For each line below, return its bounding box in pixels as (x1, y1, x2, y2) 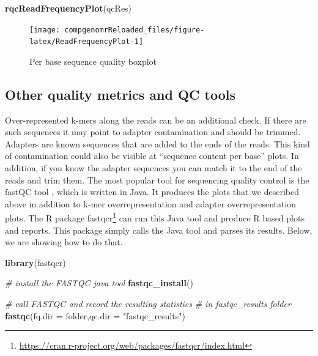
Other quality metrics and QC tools (5, 84, 236, 103)
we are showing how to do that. (5, 235, 123, 248)
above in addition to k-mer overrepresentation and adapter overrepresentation (5, 197, 297, 210)
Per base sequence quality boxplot (29, 54, 157, 67)
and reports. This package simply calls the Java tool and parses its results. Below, (5, 223, 312, 236)
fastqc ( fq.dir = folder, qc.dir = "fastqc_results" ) (5, 309, 186, 322)
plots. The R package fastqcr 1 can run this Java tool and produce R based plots (5, 210, 305, 224)
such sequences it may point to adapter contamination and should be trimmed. (5, 125, 301, 138)
